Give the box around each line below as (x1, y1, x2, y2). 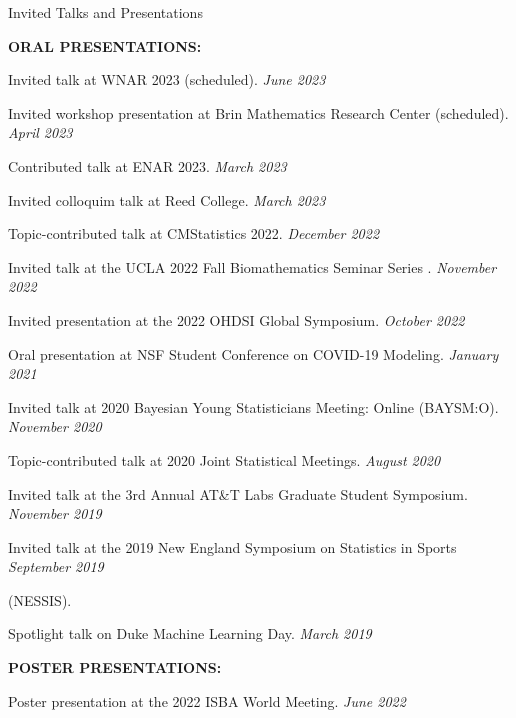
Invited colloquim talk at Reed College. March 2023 (8, 189, 326, 210)
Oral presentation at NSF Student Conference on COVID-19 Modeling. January (8, 343, 499, 364)
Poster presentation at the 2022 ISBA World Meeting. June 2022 (8, 690, 406, 711)
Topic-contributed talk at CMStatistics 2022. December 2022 (8, 223, 380, 244)
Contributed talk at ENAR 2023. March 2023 (8, 155, 287, 176)
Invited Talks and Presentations (8, 2, 203, 22)
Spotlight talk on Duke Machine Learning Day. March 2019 (8, 623, 372, 644)
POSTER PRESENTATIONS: (8, 657, 222, 678)
